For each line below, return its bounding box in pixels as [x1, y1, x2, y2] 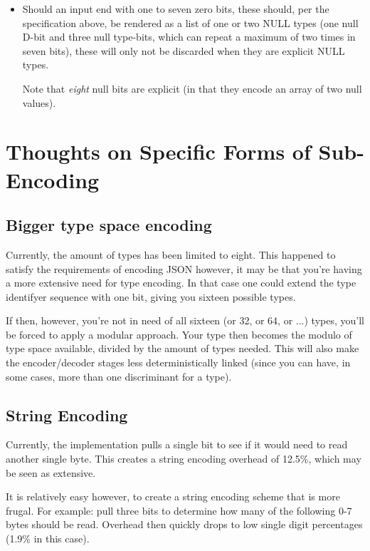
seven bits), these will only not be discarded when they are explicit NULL [22, 43, 345, 58]
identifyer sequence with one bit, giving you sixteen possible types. [6, 289, 296, 304]
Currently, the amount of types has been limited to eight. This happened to [6, 247, 336, 262]
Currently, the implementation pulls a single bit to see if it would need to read [6, 437, 348, 452]
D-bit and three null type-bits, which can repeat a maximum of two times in [22, 29, 356, 44]
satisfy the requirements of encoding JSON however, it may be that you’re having [6, 261, 362, 276]
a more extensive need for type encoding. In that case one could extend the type [6, 275, 356, 290]
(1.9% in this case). [6, 531, 90, 546]
